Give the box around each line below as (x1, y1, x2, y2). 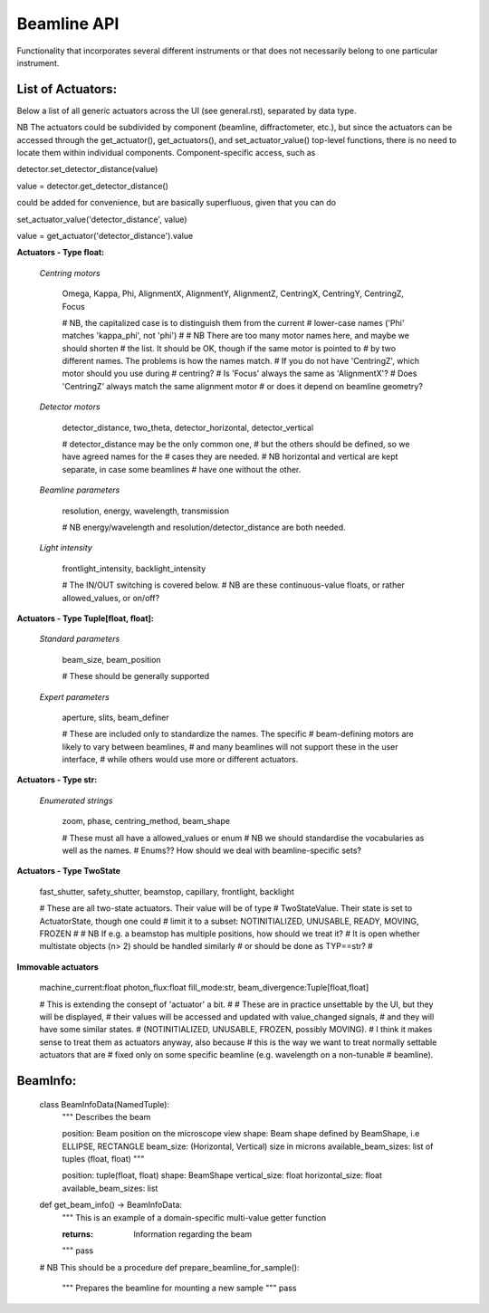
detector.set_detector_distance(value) (16, 164, 158, 175)
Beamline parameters (39, 484, 120, 495)
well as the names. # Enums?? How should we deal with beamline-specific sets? (62, 845, 362, 856)
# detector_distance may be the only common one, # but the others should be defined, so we (62, 439, 410, 450)
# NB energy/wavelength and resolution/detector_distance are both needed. (62, 522, 346, 532)
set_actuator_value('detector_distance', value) (16, 214, 187, 225)
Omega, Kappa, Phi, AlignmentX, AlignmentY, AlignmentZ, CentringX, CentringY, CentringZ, (62, 288, 405, 299)
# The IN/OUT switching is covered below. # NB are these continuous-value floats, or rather (62, 580, 405, 590)
